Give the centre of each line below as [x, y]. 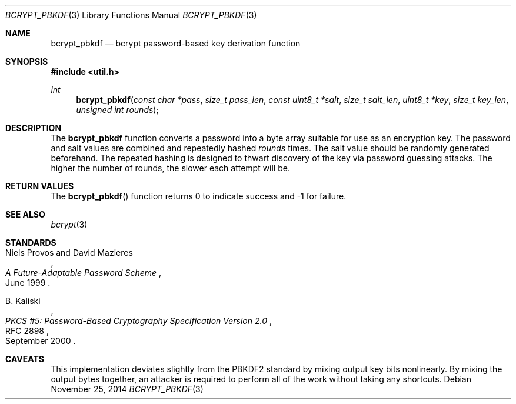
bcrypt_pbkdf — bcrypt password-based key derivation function [176, 43]
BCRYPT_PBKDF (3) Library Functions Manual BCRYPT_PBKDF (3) [131, 15]
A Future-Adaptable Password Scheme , [84, 273]
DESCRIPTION [34, 128]
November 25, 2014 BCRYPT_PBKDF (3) [127, 389]
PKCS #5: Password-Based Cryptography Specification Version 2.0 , [139, 321]
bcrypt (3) [69, 224]
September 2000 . [41, 341]
